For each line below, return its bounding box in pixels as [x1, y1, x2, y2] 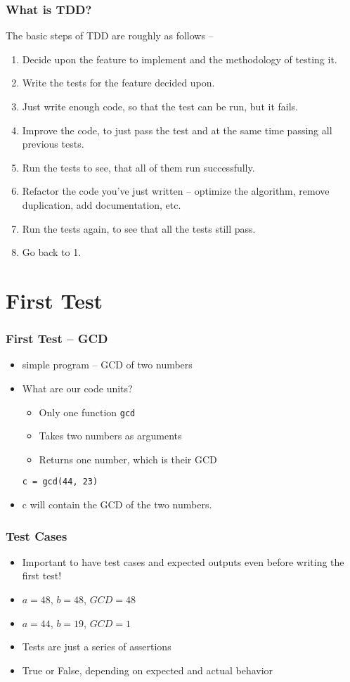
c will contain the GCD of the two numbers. [22, 497, 212, 512]
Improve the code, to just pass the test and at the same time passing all [22, 122, 332, 137]
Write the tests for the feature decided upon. [22, 75, 215, 90]
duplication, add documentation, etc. [22, 197, 181, 212]
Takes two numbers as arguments [39, 428, 182, 443]
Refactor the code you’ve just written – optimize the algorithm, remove [22, 184, 330, 198]
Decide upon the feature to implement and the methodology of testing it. [22, 51, 337, 66]
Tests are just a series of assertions [22, 639, 171, 654]
